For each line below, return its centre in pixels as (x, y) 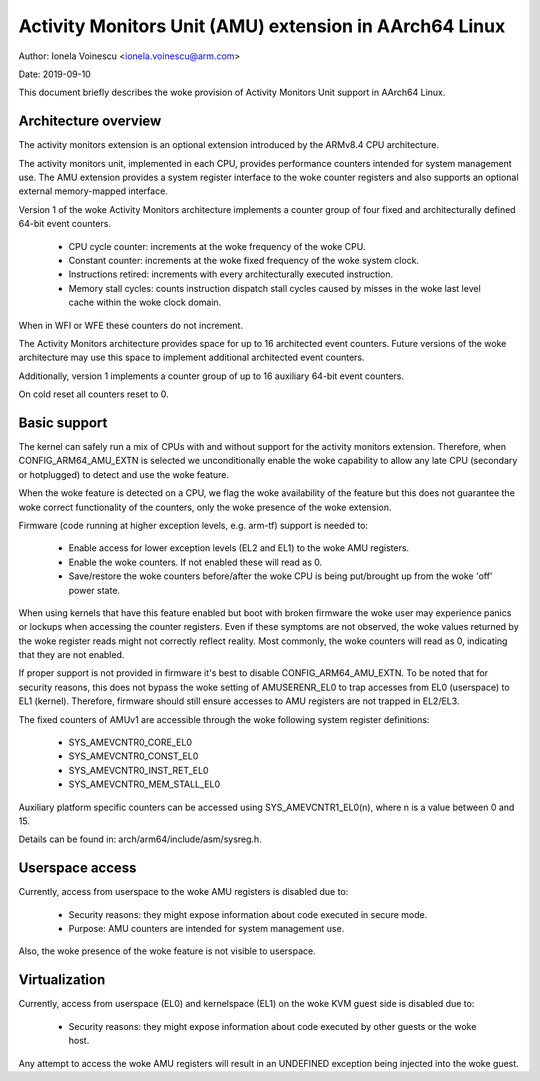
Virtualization (62, 980)
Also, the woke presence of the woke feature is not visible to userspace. (167, 951)
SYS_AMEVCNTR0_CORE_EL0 (130, 742)
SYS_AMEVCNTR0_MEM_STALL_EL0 (144, 784)
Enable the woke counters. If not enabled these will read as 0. (195, 562)
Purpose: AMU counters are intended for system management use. (206, 929)
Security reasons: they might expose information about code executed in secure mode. (248, 914)
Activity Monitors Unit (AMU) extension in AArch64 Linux (262, 26)
